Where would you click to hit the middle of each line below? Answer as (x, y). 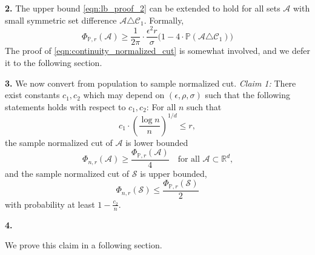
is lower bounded (157, 142)
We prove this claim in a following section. (84, 245)
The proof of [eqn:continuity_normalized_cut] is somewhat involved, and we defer (157, 51)
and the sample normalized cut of (67, 173)
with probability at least (50, 204)
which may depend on (124, 95)
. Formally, (164, 20)
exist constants (32, 95)
